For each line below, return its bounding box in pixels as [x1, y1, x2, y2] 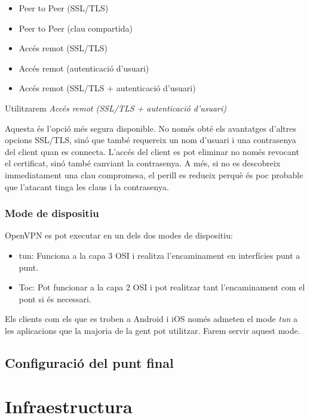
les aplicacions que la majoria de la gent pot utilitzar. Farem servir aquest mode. [5, 324, 300, 336]
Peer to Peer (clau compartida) [19, 21, 133, 34]
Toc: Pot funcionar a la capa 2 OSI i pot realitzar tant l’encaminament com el [19, 281, 305, 293]
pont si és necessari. [19, 292, 91, 305]
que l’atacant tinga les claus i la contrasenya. [5, 180, 169, 193]
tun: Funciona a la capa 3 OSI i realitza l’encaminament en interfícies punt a [19, 249, 300, 261]
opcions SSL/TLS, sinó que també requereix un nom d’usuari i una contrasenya [5, 134, 296, 146]
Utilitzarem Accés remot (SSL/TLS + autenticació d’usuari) [5, 101, 227, 114]
